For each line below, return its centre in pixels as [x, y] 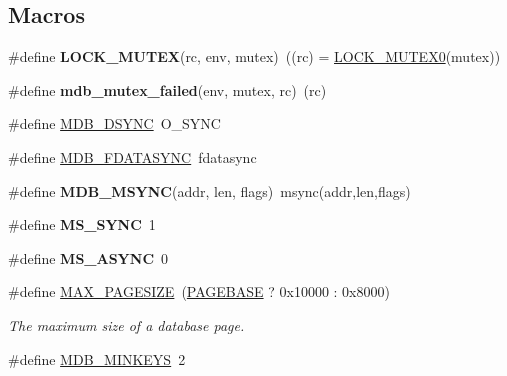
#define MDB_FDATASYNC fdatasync [132, 156]
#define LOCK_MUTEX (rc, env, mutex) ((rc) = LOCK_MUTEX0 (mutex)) [254, 56]
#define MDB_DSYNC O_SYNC [114, 123]
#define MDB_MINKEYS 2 [97, 358]
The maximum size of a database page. [126, 324]
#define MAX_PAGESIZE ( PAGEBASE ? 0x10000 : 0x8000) [199, 291]
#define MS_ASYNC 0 [88, 257]
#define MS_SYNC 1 [82, 224]
